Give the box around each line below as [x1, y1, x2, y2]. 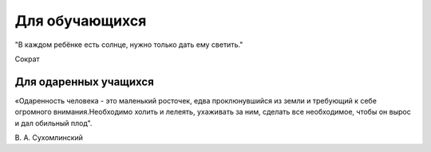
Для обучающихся [14, 12, 147, 29]
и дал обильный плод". [14, 118, 93, 127]
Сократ [14, 54, 40, 64]
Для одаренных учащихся [14, 75, 155, 88]
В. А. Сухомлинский [14, 133, 84, 142]
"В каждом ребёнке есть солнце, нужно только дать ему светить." [14, 40, 243, 49]
